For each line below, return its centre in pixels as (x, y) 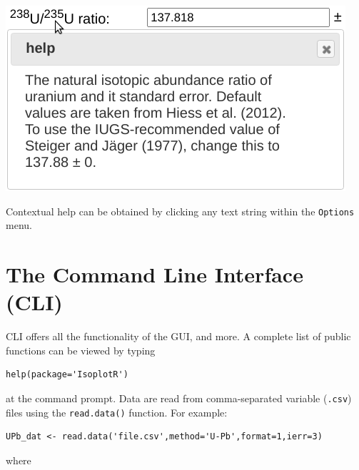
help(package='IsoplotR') (67, 375)
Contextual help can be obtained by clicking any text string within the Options (180, 211)
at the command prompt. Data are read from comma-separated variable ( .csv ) (179, 398)
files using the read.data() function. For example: (117, 412)
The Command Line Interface (155, 274)
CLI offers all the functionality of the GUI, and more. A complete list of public (178, 336)
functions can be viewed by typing (81, 350)
